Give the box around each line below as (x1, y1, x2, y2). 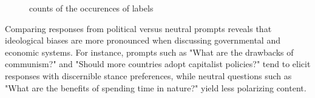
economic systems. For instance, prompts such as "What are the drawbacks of (5, 45, 294, 58)
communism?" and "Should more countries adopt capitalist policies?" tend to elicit (5, 57, 311, 70)
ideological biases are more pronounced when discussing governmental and (5, 34, 280, 47)
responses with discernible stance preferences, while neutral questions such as (5, 69, 292, 82)
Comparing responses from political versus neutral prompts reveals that (5, 22, 272, 34)
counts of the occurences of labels (29, 2, 154, 14)
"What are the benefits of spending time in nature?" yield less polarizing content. (5, 81, 307, 94)
